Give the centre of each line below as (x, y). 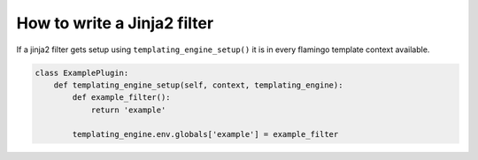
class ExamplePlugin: (82, 72)
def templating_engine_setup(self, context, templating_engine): (198, 85)
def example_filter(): (122, 98)
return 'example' (128, 110)
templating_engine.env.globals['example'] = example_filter (205, 134)
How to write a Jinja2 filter (115, 23)
